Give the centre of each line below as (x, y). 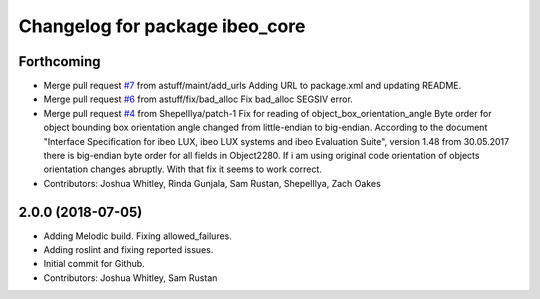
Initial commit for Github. (94, 264)
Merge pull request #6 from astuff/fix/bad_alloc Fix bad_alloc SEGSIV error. (198, 99)
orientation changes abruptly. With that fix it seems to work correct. (182, 169)
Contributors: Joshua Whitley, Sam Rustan (130, 277)
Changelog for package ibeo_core (162, 26)
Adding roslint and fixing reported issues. (128, 250)
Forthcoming (59, 61)
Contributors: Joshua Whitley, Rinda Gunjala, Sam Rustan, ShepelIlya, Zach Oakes (212, 183)
